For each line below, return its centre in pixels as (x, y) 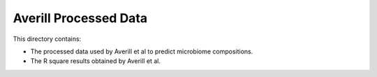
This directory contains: (47, 39)
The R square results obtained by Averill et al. (95, 61)
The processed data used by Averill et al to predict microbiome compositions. (142, 51)
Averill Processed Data (80, 18)
